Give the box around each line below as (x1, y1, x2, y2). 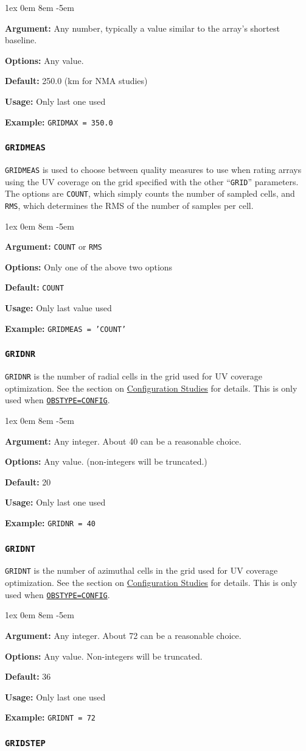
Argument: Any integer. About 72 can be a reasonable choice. (5, 629, 242, 641)
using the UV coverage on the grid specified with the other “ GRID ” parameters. (5, 175, 299, 188)
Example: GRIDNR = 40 (5, 517, 96, 529)
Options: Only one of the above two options (5, 260, 173, 273)
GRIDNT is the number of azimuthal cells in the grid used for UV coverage (5, 564, 278, 577)
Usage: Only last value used (5, 301, 112, 314)
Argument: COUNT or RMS (5, 240, 102, 253)
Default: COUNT (5, 281, 64, 294)
